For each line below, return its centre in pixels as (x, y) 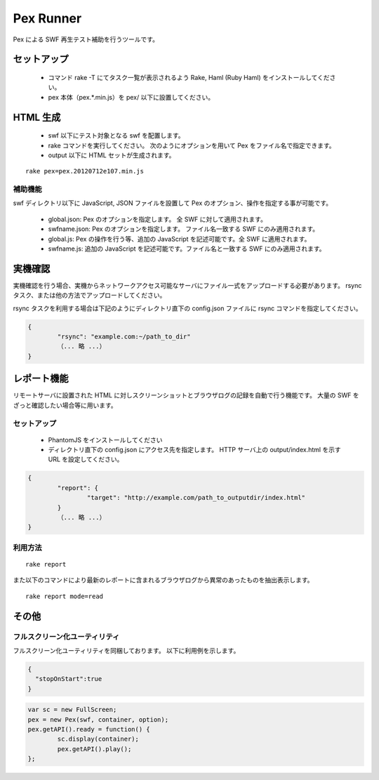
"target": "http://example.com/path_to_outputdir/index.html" (196, 498)
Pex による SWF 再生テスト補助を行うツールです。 (86, 39)
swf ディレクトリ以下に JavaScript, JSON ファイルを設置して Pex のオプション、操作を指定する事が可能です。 (173, 203)
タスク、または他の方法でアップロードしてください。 (89, 296)
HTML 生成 (37, 117)
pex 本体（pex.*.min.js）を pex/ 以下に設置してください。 (131, 97)
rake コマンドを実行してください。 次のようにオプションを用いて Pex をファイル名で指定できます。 (192, 145)
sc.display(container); (98, 739)
